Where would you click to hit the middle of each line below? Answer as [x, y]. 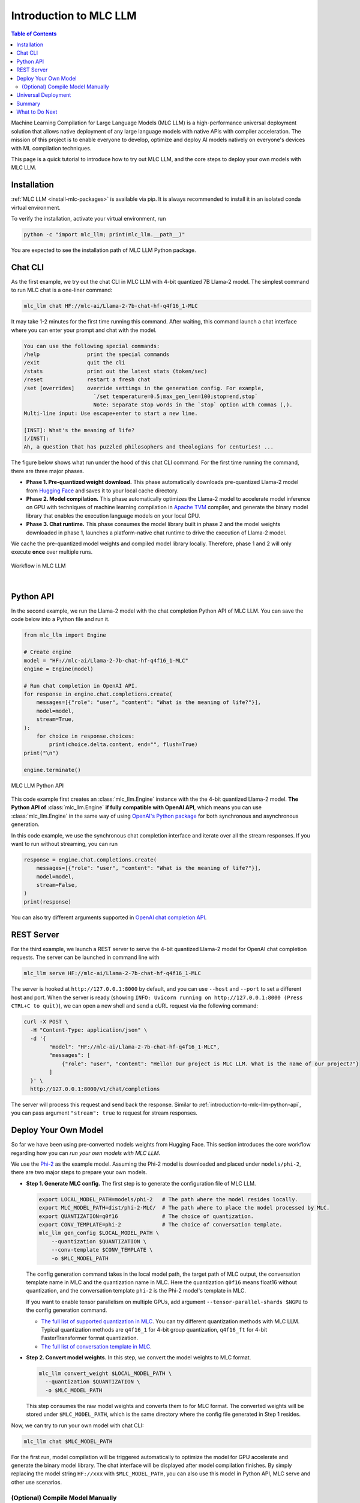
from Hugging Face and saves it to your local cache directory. [102, 491]
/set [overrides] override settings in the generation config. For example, [144, 388]
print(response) [48, 901]
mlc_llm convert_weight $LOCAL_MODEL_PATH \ [105, 1373]
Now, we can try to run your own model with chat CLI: [77, 1425]
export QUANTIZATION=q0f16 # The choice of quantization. [146, 1216]
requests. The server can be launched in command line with [85, 957]
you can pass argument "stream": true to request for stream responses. [104, 1113]
